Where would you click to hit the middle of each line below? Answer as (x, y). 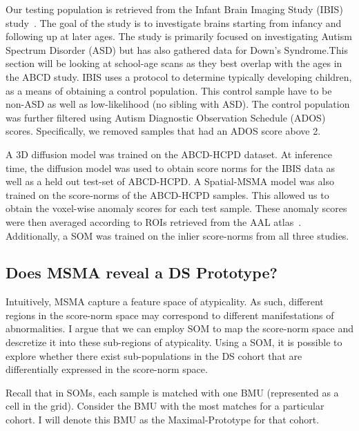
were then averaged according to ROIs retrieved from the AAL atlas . (154, 221)
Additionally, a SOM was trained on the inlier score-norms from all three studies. (177, 235)
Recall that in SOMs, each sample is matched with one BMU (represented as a (172, 392)
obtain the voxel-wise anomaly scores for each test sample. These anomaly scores (176, 208)
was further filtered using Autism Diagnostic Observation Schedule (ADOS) (166, 117)
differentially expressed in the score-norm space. (107, 369)
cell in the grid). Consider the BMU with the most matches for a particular (165, 406)
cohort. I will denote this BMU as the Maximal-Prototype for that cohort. (163, 420)
